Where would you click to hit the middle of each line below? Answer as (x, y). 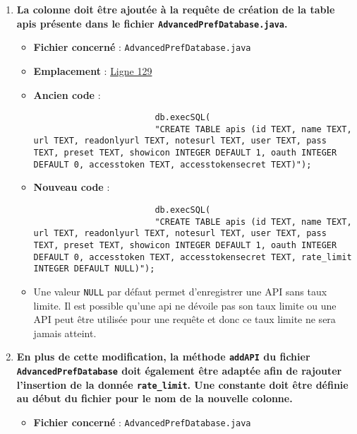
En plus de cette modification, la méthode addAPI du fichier (163, 357)
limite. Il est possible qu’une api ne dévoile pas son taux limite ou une (185, 305)
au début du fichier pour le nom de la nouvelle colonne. (155, 398)
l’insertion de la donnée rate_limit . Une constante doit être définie (182, 384)
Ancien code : (67, 94)
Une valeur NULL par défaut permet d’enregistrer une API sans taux (180, 291)
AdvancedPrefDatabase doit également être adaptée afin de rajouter (179, 370)
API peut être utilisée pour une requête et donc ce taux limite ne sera (184, 319)
